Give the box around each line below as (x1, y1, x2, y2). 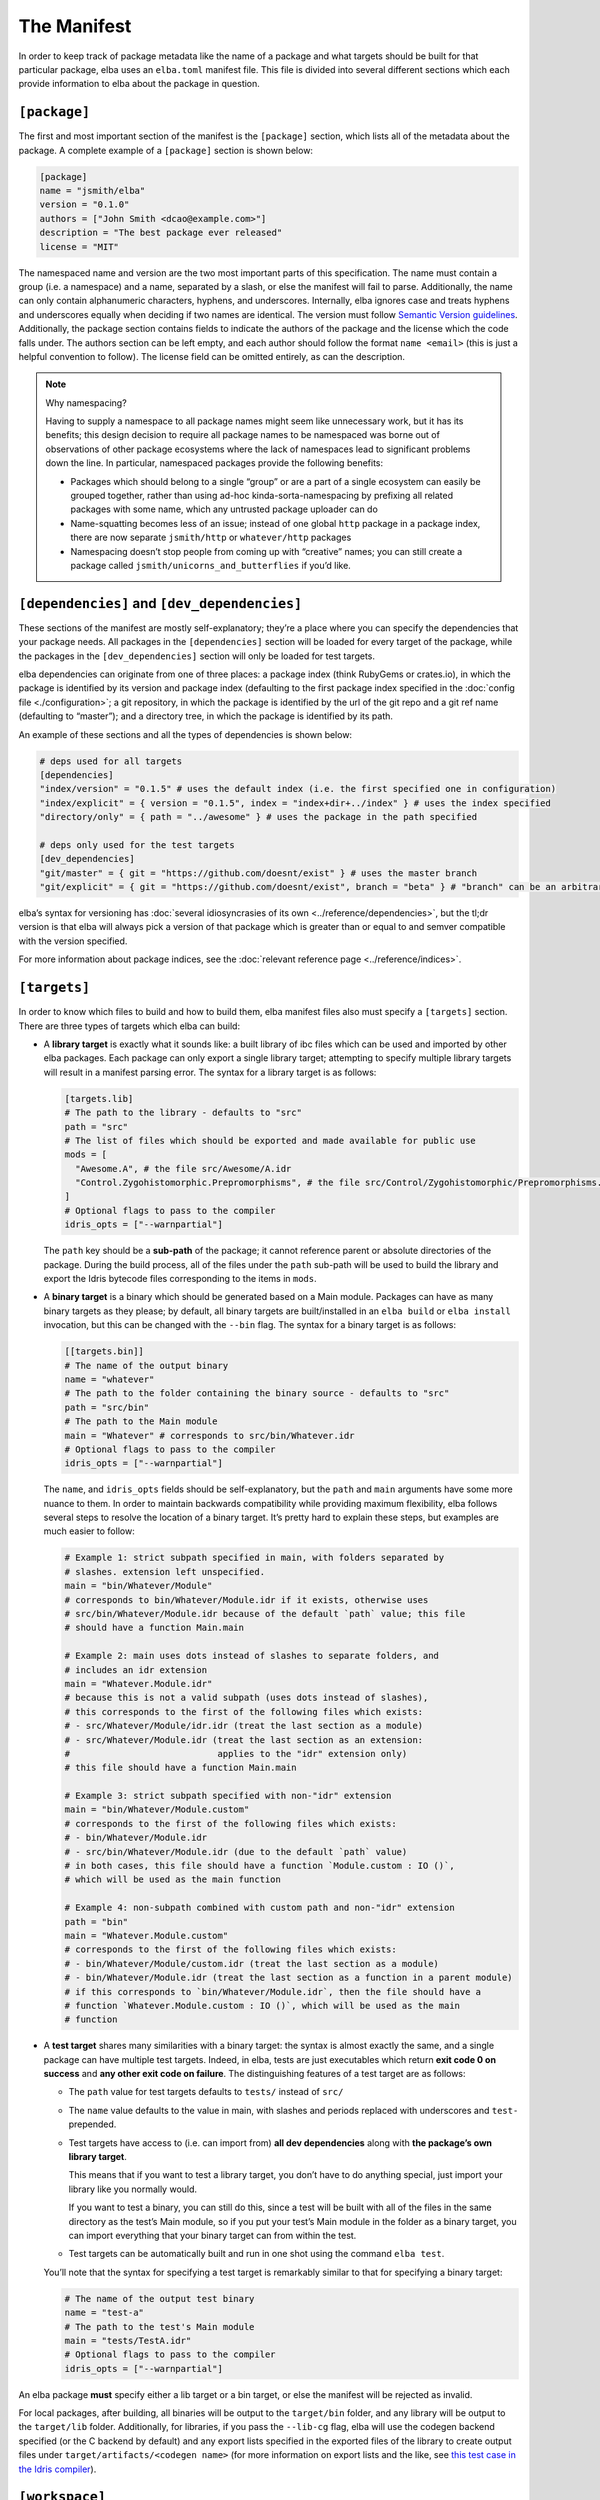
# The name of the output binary (64, 1360, 229, 1371)
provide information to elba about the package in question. (18, 78, 260, 90)
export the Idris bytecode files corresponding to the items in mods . (43, 1273, 317, 1284)
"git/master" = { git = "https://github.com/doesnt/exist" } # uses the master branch (39, 867, 478, 879)
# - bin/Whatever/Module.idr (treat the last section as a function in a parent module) (64, 1972, 514, 1984)
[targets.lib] (64, 1093, 134, 1104)
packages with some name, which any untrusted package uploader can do (70, 503, 379, 515)
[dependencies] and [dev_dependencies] (18, 595, 303, 612)
